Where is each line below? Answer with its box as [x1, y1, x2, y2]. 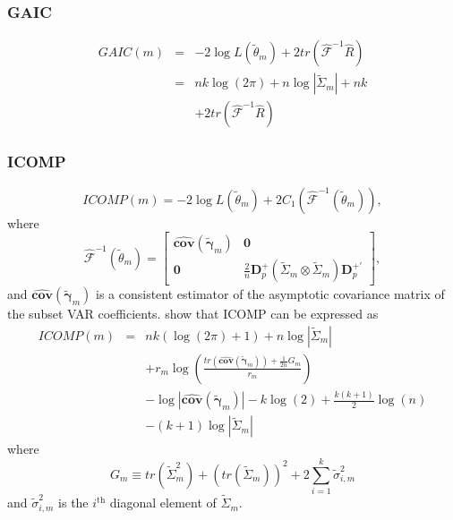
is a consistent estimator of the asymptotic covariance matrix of [95, 285, 445, 303]
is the [58, 493, 89, 512]
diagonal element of [109, 493, 217, 512]
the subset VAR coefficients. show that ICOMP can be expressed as [7, 304, 379, 323]
